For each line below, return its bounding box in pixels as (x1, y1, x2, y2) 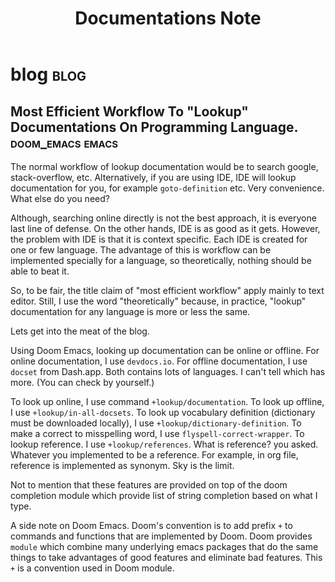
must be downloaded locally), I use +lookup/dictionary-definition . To (10, 417, 302, 429)
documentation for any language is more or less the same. (10, 306, 251, 317)
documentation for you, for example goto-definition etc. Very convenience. (10, 182, 325, 194)
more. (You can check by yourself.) (10, 377, 155, 388)
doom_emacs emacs (10, 134, 119, 151)
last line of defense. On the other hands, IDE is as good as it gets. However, (10, 223, 321, 234)
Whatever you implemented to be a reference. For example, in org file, (10, 449, 299, 461)
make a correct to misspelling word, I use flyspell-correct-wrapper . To (10, 428, 305, 439)
